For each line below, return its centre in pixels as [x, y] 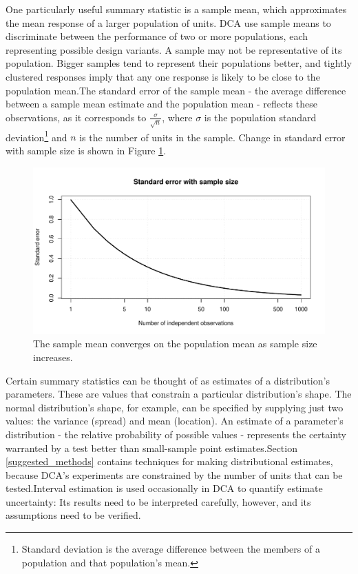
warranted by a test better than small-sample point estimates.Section [151, 448]
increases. [53, 357]
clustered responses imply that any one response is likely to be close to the [163, 76]
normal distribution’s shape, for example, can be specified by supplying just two [175, 407]
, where [177, 117]
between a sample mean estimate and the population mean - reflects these [161, 104]
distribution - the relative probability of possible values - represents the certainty [176, 434]
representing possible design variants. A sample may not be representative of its [174, 49]
